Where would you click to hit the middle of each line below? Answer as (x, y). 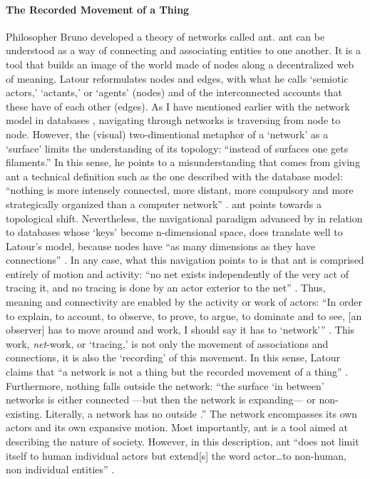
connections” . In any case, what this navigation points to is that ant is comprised (185, 260)
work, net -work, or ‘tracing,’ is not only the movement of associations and (167, 343)
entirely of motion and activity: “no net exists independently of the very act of (177, 273)
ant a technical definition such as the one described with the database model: (174, 176)
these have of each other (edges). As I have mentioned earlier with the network (178, 106)
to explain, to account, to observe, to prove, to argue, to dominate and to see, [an (184, 315)
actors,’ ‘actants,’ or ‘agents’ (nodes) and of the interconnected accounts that (174, 92)
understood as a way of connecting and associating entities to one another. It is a (183, 50)
